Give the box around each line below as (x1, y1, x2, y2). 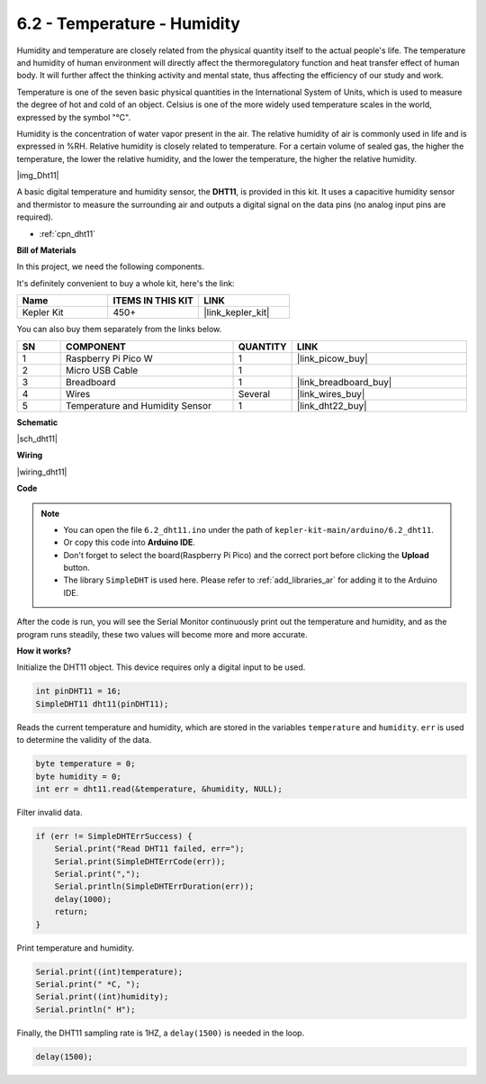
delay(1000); (54, 894, 112, 904)
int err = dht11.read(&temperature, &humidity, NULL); (35, 783, 283, 794)
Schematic (16, 417, 58, 428)
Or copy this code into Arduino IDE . (63, 537, 195, 548)
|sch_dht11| (16, 433, 58, 444)
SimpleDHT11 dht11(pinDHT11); (35, 699, 169, 709)
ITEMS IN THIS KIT (112, 294, 193, 307)
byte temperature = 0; (35, 759, 136, 769)
